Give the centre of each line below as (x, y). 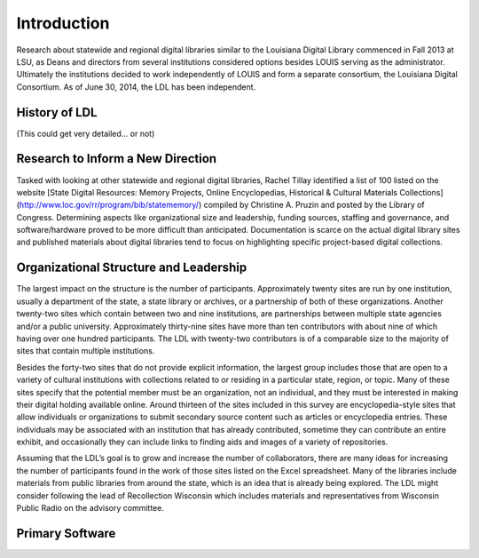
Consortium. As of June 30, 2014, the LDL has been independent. (136, 87)
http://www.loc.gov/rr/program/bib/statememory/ (109, 205)
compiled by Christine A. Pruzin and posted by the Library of (314, 205)
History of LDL (57, 112)
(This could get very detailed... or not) (86, 133)
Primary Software (66, 533)
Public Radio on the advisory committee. (90, 508)
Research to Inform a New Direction (117, 159)
